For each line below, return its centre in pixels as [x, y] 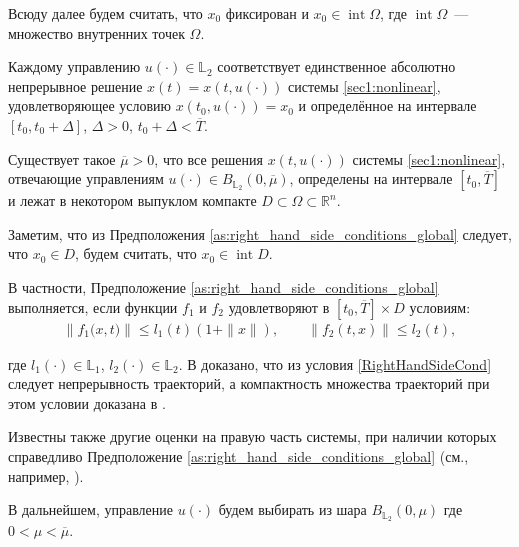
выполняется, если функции [93, 306]
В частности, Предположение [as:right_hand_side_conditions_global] [223, 286]
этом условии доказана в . [87, 402]
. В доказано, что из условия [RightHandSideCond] [335, 363]
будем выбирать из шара [292, 509]
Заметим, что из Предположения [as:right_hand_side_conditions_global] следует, [260, 233]
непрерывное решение [75, 85]
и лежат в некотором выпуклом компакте [132, 200]
